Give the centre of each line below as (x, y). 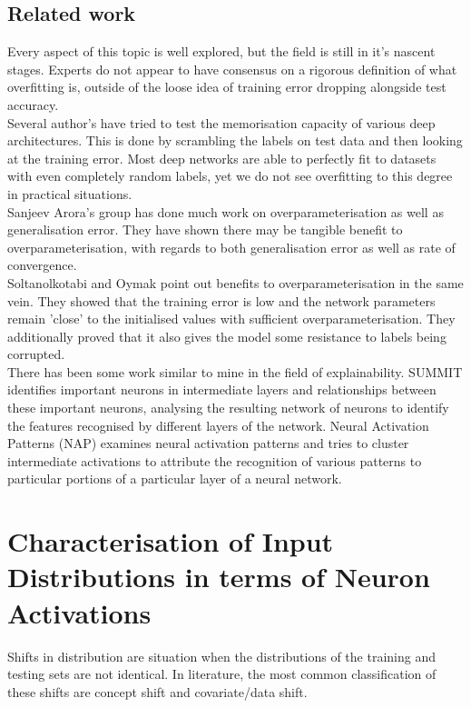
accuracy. (33, 104)
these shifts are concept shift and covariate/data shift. (157, 691)
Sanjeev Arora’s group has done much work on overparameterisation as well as (226, 211)
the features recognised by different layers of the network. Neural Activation (218, 425)
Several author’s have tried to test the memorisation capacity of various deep (221, 122)
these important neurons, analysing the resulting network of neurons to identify (228, 408)
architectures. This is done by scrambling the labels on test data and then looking (235, 140)
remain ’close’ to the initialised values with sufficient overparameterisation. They (231, 319)
